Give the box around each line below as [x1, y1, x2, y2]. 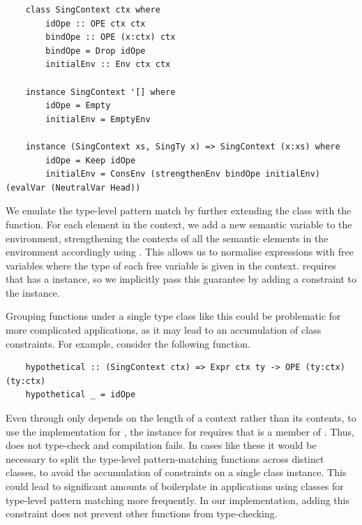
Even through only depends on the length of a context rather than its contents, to [6, 411, 356, 425]
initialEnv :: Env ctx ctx [45, 59, 171, 70]
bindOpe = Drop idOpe [45, 45, 146, 56]
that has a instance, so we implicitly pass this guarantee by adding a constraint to [6, 272, 357, 286]
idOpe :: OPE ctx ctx [45, 18, 146, 29]
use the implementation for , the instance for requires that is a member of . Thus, [6, 424, 354, 438]
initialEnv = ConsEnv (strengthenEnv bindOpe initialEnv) [45, 169, 321, 179]
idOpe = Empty [45, 101, 111, 111]
